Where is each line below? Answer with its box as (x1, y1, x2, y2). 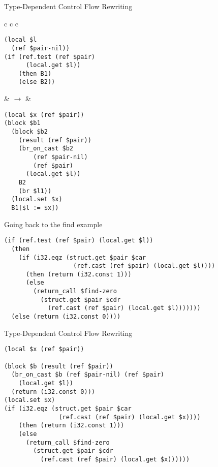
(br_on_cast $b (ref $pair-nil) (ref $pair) (11, 371, 164, 379)
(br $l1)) (18, 187, 52, 195)
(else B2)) (18, 78, 55, 86)
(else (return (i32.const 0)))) (11, 313, 121, 321)
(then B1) (18, 70, 52, 77)
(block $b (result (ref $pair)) (4, 362, 113, 370)
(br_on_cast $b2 (18, 145, 74, 152)
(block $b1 (4, 119, 41, 127)
